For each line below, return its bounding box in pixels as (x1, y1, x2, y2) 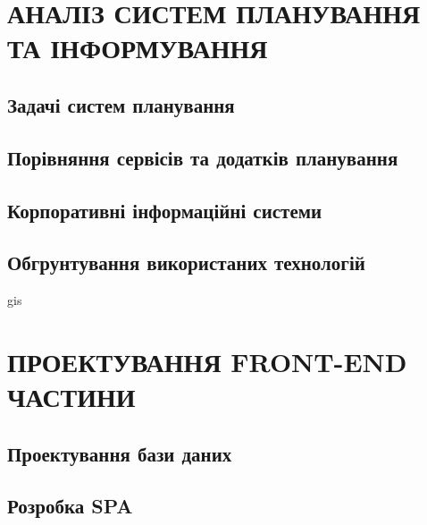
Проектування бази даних (7, 439, 232, 467)
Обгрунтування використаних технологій (7, 249, 365, 276)
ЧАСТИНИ (7, 378, 136, 415)
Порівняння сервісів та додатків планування (7, 143, 398, 171)
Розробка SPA (7, 492, 133, 520)
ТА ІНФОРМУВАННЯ (7, 30, 268, 66)
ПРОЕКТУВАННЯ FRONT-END (7, 343, 407, 379)
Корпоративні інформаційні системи (7, 196, 322, 224)
